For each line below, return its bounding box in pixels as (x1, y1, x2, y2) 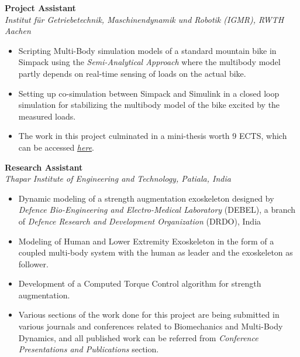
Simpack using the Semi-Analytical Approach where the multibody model (18, 56, 281, 68)
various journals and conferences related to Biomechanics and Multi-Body (18, 320, 283, 332)
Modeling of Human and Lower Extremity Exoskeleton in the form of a (18, 234, 274, 247)
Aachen (5, 25, 31, 37)
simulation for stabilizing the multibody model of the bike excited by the (18, 98, 280, 111)
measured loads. (18, 110, 76, 122)
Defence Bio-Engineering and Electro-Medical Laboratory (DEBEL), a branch (18, 203, 296, 216)
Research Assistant (5, 161, 83, 173)
